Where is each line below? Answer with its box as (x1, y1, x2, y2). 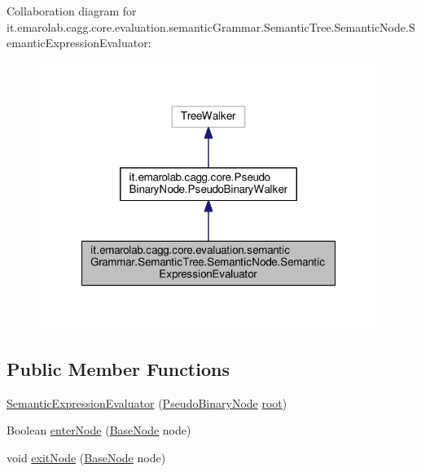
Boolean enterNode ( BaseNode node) (7, 422, 191, 439)
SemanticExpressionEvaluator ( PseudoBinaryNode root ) (7, 394, 287, 411)
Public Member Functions (7, 356, 230, 382)
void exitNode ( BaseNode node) (7, 449, 166, 466)
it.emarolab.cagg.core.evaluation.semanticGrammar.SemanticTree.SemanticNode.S (7, 18, 415, 35)
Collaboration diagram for (7, 2, 137, 19)
